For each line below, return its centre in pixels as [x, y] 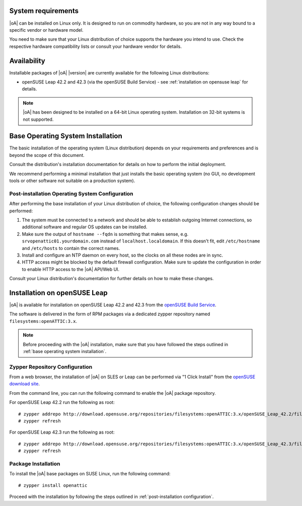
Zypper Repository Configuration [51, 367]
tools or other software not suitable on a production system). [72, 181]
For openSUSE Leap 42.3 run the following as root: [62, 432]
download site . [25, 384]
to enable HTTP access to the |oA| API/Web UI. [71, 269]
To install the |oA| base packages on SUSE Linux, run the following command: [90, 474]
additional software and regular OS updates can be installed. [85, 227]
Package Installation [35, 464]
